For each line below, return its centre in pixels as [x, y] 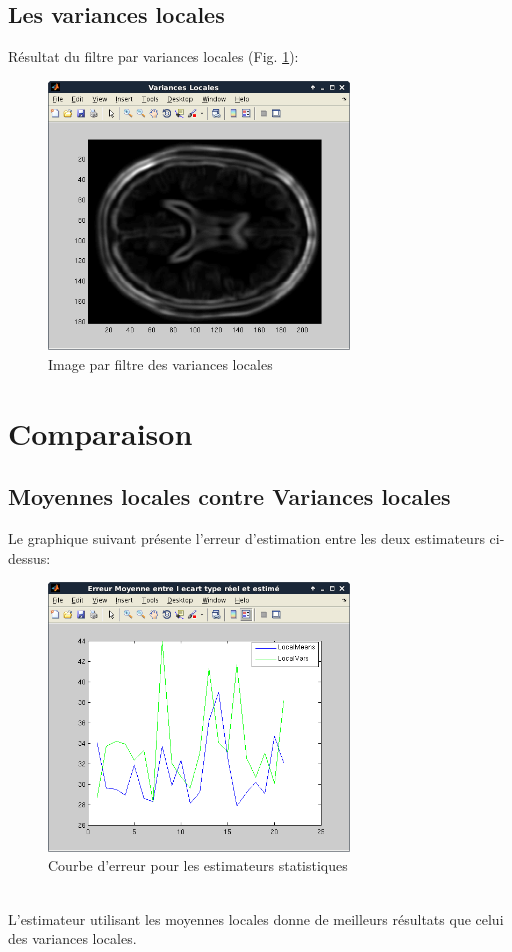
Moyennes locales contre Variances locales [229, 496]
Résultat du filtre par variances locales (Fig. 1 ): [153, 56]
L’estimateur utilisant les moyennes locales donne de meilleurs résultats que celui [256, 918]
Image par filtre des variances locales [160, 363]
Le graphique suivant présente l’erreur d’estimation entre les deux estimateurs [246, 538]
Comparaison [100, 432]
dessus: [29, 557]
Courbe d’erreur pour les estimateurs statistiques [198, 865]
